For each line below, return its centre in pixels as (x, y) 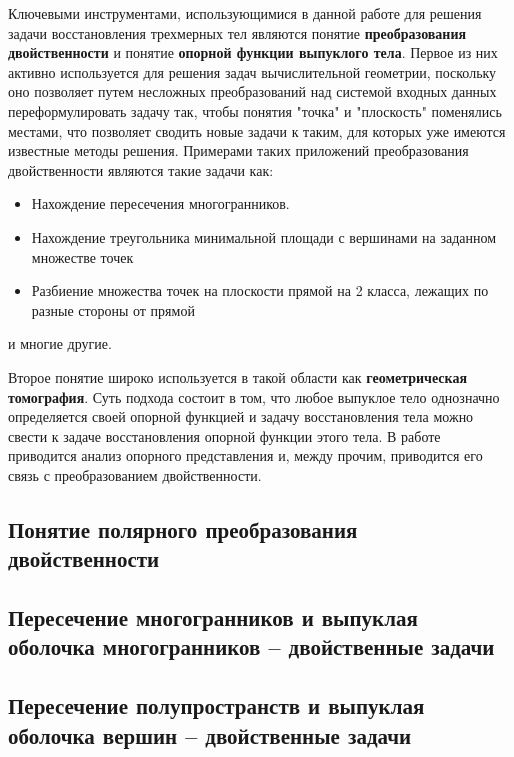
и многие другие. (60, 343)
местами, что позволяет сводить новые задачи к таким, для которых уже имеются (257, 130)
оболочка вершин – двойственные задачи (210, 734)
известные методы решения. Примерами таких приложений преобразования (238, 150)
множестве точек (82, 256)
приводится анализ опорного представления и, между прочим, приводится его (245, 455)
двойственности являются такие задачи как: (141, 169)
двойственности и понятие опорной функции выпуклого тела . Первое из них (253, 52)
